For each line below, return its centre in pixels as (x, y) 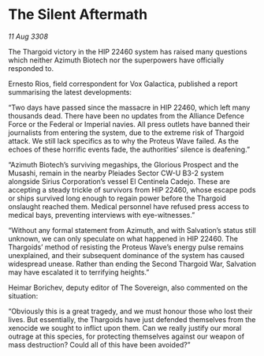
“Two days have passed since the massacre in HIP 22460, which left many (129, 107)
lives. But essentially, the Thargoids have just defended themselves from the (132, 319)
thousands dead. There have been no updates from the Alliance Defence (126, 115)
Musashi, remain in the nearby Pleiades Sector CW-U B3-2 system (116, 173)
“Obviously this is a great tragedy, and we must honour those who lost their (130, 311)
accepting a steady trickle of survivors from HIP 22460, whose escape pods (132, 189)
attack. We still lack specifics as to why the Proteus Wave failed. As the (123, 141)
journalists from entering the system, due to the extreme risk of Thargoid (126, 133)
